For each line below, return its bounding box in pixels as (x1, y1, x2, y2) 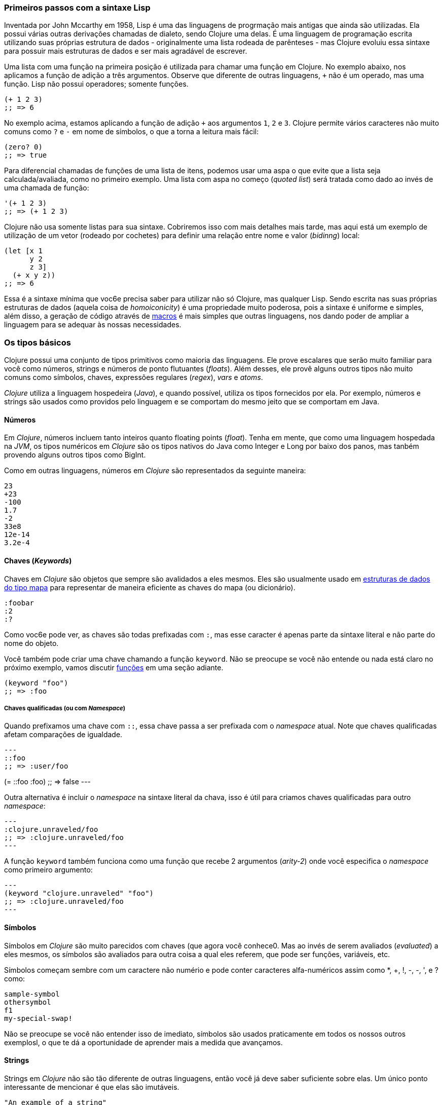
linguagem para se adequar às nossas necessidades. (4, 320, 181, 329)
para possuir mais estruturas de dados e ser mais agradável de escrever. (4, 47, 247, 56)
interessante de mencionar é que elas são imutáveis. (4, 1082, 179, 1091)
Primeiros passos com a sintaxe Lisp (4, 3, 151, 13)
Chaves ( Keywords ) (4, 556, 72, 565)
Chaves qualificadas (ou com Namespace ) (4, 704, 126, 712)
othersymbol (4, 998, 51, 1006)
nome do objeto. (4, 638, 59, 647)
